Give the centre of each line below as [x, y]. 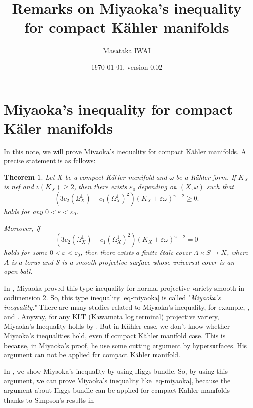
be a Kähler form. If [206, 177]
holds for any [23, 211]
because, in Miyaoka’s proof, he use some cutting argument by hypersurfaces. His [126, 345]
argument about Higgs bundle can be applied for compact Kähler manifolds [117, 390]
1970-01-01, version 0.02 [127, 67]
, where [237, 252]
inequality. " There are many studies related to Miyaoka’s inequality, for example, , [127, 307]
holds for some [26, 252]
